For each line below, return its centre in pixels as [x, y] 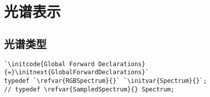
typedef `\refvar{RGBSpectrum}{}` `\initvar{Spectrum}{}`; [106, 81]
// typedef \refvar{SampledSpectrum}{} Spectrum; [89, 89]
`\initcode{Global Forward [49, 64]
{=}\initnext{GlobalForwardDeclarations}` [77, 72]
